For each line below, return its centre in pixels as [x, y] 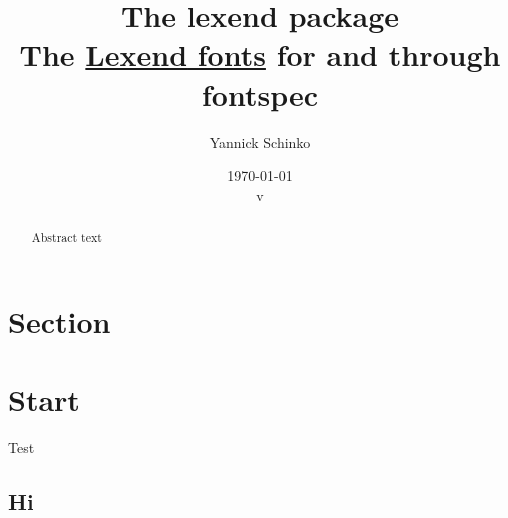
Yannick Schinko [260, 141]
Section [59, 320]
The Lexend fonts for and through [260, 54]
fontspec [259, 93]
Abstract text [66, 237]
